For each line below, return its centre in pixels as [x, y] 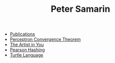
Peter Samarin [80, 9]
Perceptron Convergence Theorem [45, 39]
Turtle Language [26, 55]
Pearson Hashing [27, 50]
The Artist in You [27, 45]
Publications [22, 34]
